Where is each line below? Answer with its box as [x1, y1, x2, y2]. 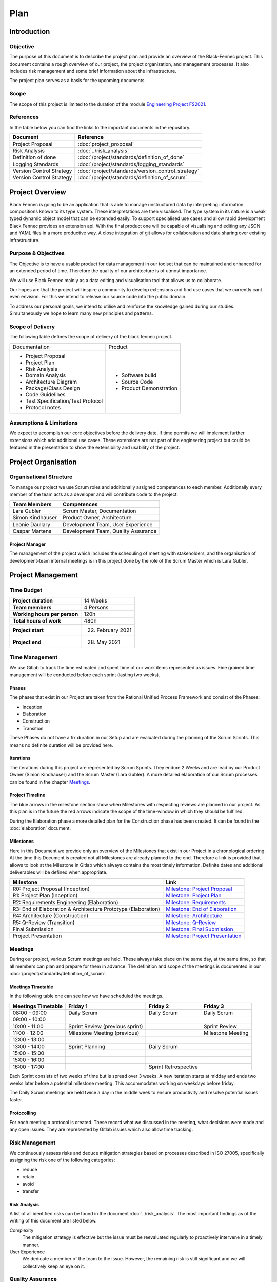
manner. [22, 1241, 40, 1248]
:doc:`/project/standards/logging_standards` [77, 161, 185, 168]
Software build [121, 372, 156, 379]
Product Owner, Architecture [62, 514, 132, 522]
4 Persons [84, 604, 109, 611]
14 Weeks [84, 597, 108, 604]
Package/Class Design [25, 385, 81, 392]
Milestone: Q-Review [166, 919, 216, 926]
